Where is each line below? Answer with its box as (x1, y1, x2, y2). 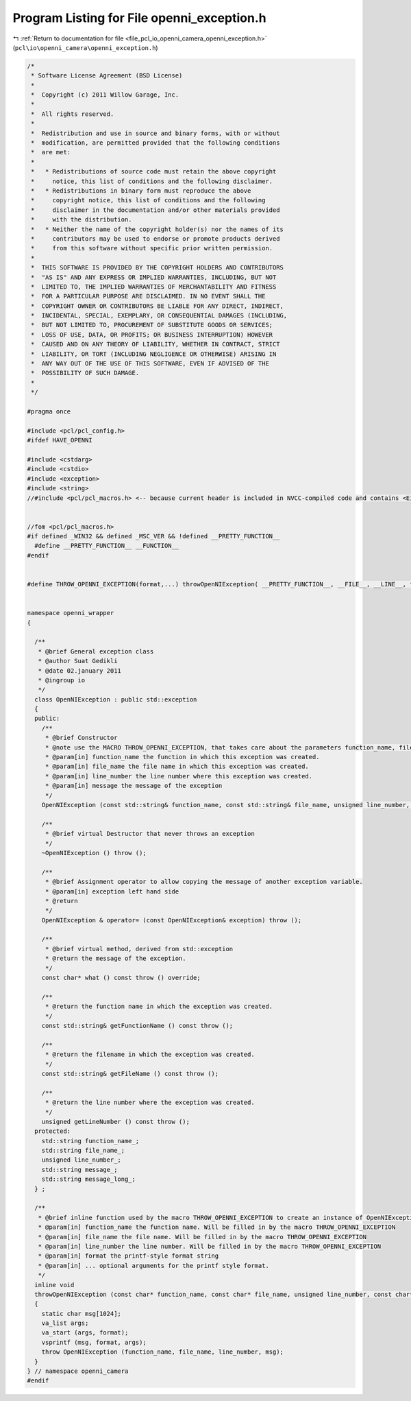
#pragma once (27, 407, 71, 415)
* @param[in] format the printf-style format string (38, 1252, 219, 1260)
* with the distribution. (31, 216, 133, 224)
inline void (34, 1281, 75, 1289)
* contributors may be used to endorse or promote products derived (31, 235, 280, 243)
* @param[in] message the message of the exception (45, 782, 223, 790)
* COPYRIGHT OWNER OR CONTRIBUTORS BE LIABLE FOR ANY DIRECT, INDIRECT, (31, 302, 284, 310)
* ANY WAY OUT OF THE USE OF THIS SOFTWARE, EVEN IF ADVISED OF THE (31, 360, 270, 368)
